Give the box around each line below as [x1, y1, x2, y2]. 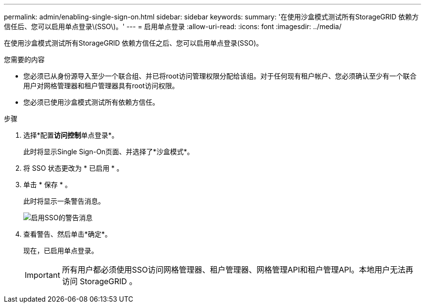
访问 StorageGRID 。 [62, 276, 137, 286]
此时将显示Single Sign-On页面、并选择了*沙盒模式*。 [23, 147, 194, 156]
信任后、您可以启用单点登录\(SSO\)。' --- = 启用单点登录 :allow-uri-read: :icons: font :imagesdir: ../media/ [4, 22, 342, 31]
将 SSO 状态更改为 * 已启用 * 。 [23, 164, 124, 172]
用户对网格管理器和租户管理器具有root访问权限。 [23, 81, 179, 90]
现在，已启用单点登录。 [23, 246, 98, 255]
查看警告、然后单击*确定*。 [23, 230, 112, 238]
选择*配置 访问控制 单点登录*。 [23, 131, 119, 139]
